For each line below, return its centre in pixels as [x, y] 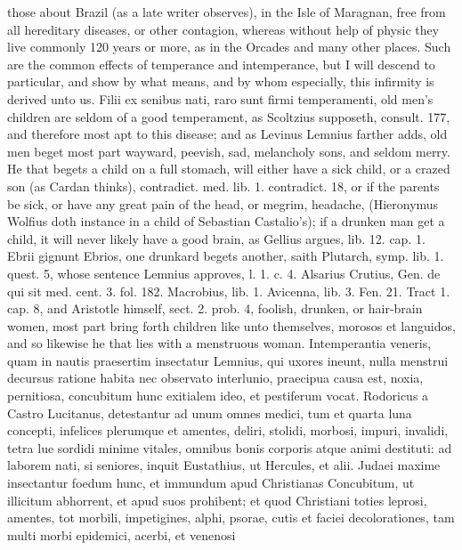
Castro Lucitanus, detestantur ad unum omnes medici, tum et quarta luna [210, 412]
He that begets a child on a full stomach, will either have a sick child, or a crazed [229, 169]
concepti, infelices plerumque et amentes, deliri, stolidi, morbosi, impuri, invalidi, [228, 430]
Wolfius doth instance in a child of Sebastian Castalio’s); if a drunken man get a [226, 221]
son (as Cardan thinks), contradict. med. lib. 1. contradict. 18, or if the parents [223, 186]
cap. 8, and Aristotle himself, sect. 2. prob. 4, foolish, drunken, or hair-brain [215, 308]
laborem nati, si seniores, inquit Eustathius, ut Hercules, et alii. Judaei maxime [224, 465]
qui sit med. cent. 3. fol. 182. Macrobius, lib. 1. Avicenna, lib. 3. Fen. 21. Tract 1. [229, 291]
